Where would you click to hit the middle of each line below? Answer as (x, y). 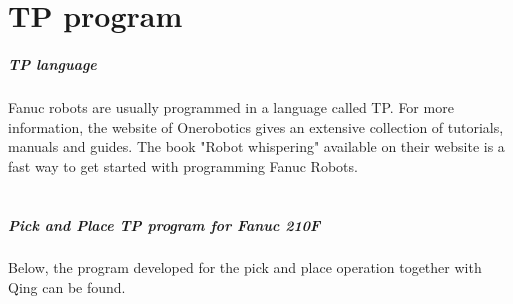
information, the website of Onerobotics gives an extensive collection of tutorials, (256, 126)
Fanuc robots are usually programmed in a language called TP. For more (231, 106)
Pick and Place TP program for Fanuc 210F (164, 224)
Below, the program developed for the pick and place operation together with (245, 267)
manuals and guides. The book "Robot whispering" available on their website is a (256, 146)
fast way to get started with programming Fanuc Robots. (183, 165)
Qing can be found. (67, 287)
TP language (52, 63)
